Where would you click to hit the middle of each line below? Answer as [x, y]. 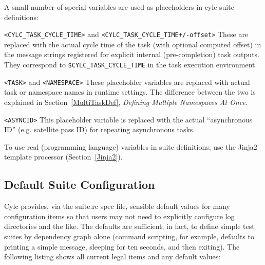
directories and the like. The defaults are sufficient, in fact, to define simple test [129, 226]
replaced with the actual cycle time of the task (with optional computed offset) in [133, 44]
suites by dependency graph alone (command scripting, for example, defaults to [129, 236]
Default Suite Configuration [80, 184]
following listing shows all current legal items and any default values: [112, 257]
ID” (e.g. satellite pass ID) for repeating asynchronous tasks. [100, 129]
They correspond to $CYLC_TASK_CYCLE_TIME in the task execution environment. [131, 65]
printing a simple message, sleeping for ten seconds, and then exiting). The [122, 246]
